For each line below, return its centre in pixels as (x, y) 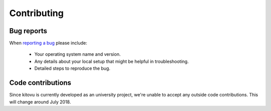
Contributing (36, 13)
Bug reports (28, 31)
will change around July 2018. (40, 102)
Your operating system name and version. (78, 54)
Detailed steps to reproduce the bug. (72, 68)
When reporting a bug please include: (48, 43)
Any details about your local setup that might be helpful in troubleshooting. (112, 61)
